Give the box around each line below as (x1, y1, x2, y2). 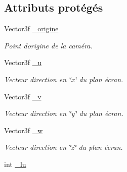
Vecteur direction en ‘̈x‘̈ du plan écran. (4, 74, 123, 84)
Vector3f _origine (4, 23, 59, 34)
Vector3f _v (4, 91, 41, 101)
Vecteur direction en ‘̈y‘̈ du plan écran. (4, 108, 123, 119)
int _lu (4, 158, 26, 169)
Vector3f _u (4, 57, 41, 68)
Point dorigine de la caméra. (4, 40, 93, 50)
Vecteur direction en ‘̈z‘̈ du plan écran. (4, 142, 123, 152)
